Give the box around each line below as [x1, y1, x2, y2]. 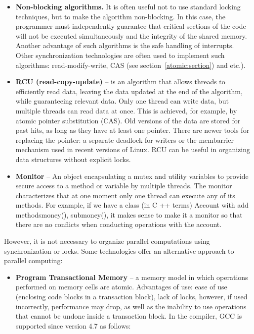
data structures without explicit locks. [15, 154, 131, 164]
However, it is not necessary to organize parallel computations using [4, 236, 210, 246]
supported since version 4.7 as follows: [15, 320, 131, 331]
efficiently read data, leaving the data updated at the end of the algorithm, [15, 86, 243, 96]
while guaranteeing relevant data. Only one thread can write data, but [15, 96, 229, 106]
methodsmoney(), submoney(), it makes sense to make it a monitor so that [15, 209, 243, 220]
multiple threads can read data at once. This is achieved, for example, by [15, 105, 237, 115]
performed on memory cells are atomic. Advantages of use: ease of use [15, 281, 227, 292]
